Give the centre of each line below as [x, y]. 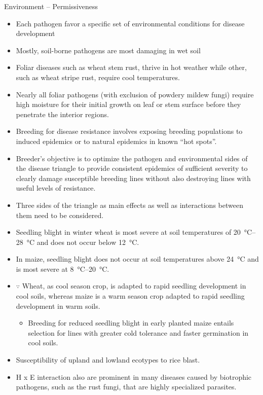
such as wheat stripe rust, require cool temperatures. [98, 77]
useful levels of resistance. [56, 188]
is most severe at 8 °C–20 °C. [63, 268]
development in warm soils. [58, 306]
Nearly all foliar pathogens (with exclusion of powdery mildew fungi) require [135, 94]
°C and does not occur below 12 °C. [83, 242]
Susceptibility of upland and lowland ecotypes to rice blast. [108, 360]
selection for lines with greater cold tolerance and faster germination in [138, 332]
